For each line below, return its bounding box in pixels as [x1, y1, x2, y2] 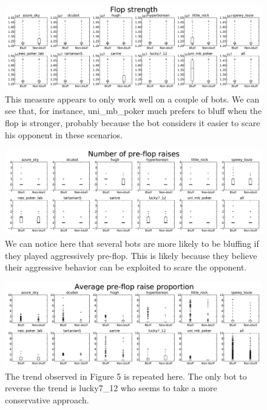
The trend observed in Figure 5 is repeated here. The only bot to [5, 369, 247, 382]
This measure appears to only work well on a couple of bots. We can [5, 92, 260, 105]
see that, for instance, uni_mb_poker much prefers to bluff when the [5, 104, 262, 117]
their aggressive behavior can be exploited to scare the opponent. [5, 261, 247, 274]
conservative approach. [5, 393, 89, 406]
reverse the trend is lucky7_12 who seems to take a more [5, 381, 217, 394]
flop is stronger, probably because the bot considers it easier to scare [5, 116, 260, 129]
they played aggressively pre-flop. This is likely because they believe [5, 249, 257, 261]
